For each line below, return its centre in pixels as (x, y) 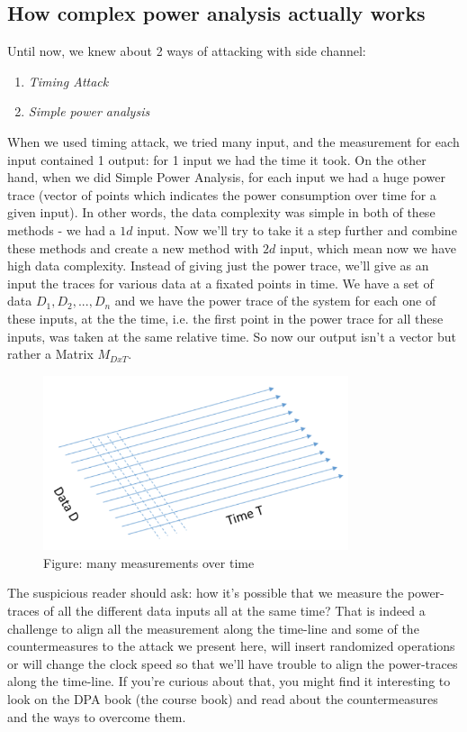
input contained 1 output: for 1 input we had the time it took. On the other (217, 159)
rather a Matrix (50, 354)
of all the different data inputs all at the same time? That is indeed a (234, 611)
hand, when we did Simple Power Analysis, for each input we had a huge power (226, 177)
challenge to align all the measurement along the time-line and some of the (213, 628)
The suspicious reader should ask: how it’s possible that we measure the (206, 593)
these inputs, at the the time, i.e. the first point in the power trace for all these (225, 318)
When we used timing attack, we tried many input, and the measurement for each (233, 141)
